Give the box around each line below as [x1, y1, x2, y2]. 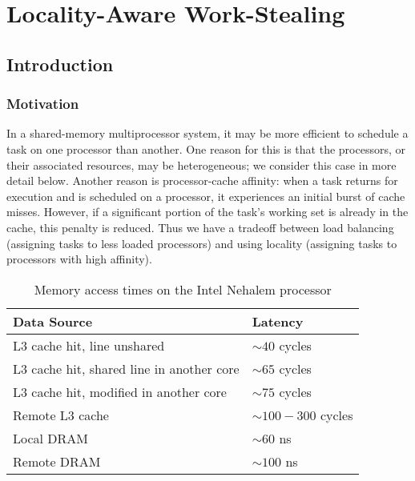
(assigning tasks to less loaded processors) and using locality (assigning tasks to [6, 234, 397, 251]
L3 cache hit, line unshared [13, 335, 165, 355]
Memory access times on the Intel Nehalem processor [34, 279, 332, 299]
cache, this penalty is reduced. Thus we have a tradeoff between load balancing [6, 218, 394, 235]
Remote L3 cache [13, 405, 109, 424]
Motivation [6, 94, 79, 114]
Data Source [13, 311, 93, 331]
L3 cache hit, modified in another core [13, 382, 227, 401]
